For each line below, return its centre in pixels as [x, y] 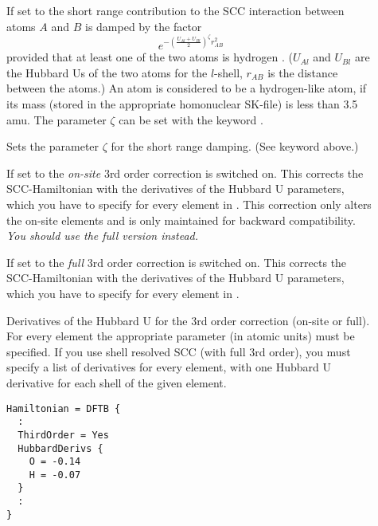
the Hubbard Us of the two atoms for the [107, 72]
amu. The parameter [57, 119]
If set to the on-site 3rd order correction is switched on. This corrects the [185, 173]
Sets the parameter [53, 146]
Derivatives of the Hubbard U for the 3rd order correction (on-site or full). [188, 320]
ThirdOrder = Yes [63, 435]
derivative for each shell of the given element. [117, 382]
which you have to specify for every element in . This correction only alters [189, 204]
